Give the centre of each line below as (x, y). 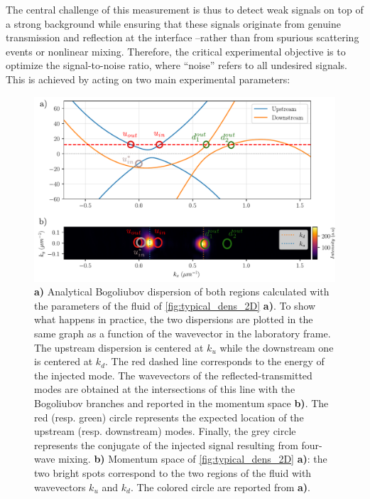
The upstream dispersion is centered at (119, 347)
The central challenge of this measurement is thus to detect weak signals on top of (185, 9)
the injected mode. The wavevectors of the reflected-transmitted (173, 375)
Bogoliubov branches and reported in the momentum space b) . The (181, 403)
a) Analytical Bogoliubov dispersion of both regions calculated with (182, 291)
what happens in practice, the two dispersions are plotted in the (174, 319)
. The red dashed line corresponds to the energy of (215, 361)
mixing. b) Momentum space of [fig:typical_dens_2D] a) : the (193, 459)
